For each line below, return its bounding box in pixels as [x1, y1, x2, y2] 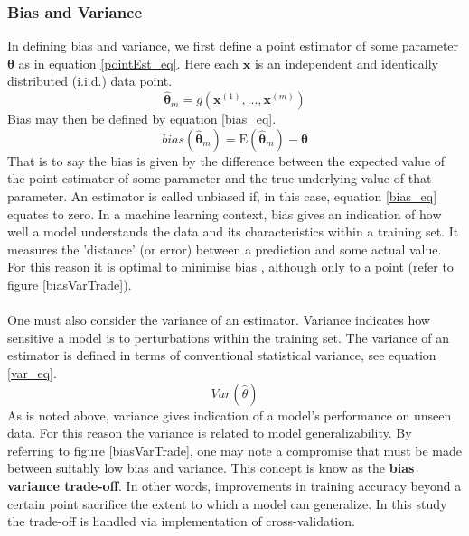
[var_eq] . [7, 363, 57, 382]
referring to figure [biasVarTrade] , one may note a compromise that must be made [7, 440, 462, 459]
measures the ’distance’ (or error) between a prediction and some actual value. [7, 239, 442, 258]
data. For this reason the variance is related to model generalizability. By [7, 423, 412, 442]
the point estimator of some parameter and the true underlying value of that [7, 169, 432, 188]
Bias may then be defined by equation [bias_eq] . [7, 109, 277, 128]
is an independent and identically [254, 53, 439, 72]
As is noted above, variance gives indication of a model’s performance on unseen [7, 405, 452, 424]
